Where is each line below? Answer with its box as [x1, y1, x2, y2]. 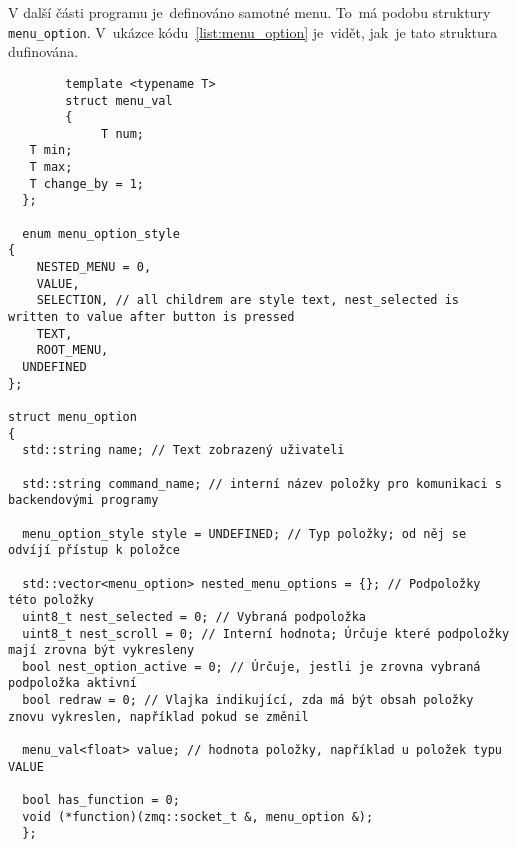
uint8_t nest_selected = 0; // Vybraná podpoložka [22, 609, 366, 624]
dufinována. [8, 41, 79, 62]
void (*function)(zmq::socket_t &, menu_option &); [22, 809, 374, 824]
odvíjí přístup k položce [8, 543, 180, 558]
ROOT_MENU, [36, 343, 109, 358]
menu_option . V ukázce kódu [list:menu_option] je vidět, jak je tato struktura [8, 21, 498, 42]
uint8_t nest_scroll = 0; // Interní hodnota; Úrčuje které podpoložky [22, 626, 510, 641]
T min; [29, 143, 73, 158]
